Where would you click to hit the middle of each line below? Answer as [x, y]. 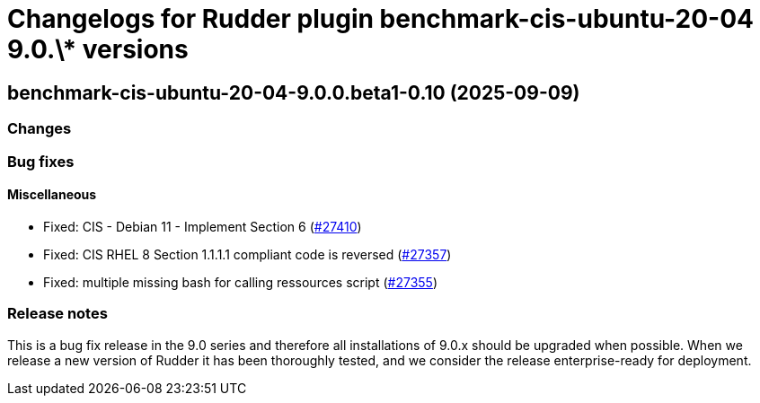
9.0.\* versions [98, 49]
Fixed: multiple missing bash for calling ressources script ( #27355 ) [241, 282]
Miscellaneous [52, 195]
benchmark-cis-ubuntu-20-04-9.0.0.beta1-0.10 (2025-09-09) [294, 92]
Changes [40, 129]
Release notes [57, 314]
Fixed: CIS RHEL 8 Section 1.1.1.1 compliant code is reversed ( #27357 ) [247, 254]
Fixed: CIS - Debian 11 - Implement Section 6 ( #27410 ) [203, 226]
